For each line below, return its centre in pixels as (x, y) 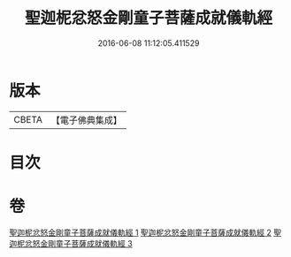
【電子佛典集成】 (86, 120)
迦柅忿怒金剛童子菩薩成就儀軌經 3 (71, 243)
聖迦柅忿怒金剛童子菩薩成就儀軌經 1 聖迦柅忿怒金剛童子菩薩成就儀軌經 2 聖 (145, 232)
